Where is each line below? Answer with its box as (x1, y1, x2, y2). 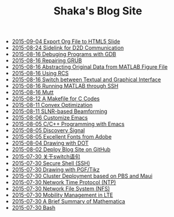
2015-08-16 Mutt (11, 88, 54, 96)
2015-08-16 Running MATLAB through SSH (11, 82, 119, 90)
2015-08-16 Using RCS (11, 70, 69, 77)
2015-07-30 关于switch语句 (11, 153, 80, 160)
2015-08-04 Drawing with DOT (11, 139, 89, 147)
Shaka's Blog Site (53, 4, 142, 18)
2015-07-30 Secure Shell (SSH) (11, 160, 91, 167)
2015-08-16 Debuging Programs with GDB (11, 51, 116, 58)
